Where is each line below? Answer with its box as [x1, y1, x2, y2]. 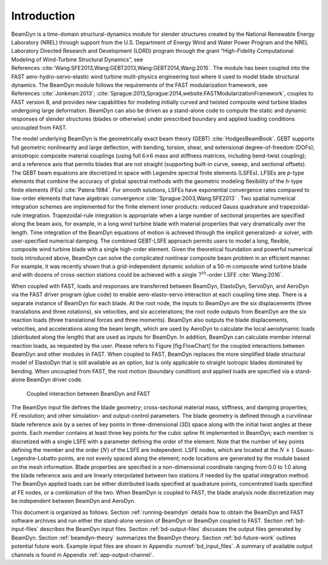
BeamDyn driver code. [26, 376, 83, 383]
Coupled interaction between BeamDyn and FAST [26, 390, 151, 397]
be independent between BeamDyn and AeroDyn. [11, 497, 136, 505]
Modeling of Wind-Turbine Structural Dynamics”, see [11, 55, 143, 63]
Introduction [11, 9, 75, 23]
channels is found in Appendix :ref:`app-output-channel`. [11, 551, 154, 558]
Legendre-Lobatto [11, 455, 57, 462]
